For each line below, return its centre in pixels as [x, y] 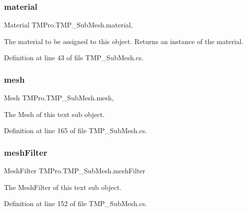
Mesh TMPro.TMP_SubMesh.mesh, [59, 98]
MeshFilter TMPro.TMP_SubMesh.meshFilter [75, 171]
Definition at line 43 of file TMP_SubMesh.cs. [74, 58]
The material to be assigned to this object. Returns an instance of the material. [124, 41]
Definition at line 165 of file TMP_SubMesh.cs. [76, 130]
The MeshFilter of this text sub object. [63, 187]
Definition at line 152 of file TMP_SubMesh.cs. [76, 203]
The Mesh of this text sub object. [55, 114]
